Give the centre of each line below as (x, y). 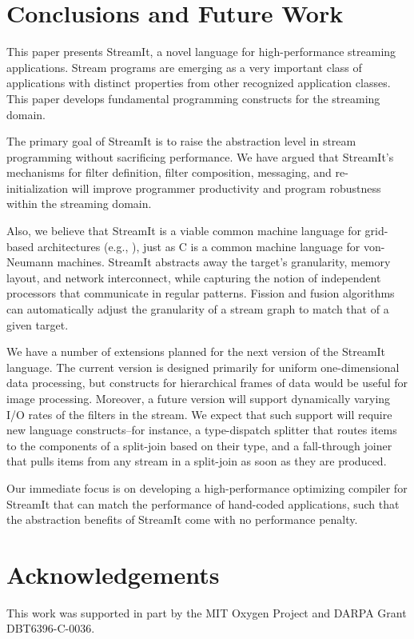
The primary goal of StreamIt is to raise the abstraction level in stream (181, 141)
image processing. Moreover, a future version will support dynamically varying (199, 398)
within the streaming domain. (79, 204)
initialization (38, 188)
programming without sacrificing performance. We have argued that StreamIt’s (200, 156)
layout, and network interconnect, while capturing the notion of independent (194, 277)
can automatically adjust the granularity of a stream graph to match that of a (198, 309)
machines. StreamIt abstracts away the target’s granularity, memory (224, 262)
